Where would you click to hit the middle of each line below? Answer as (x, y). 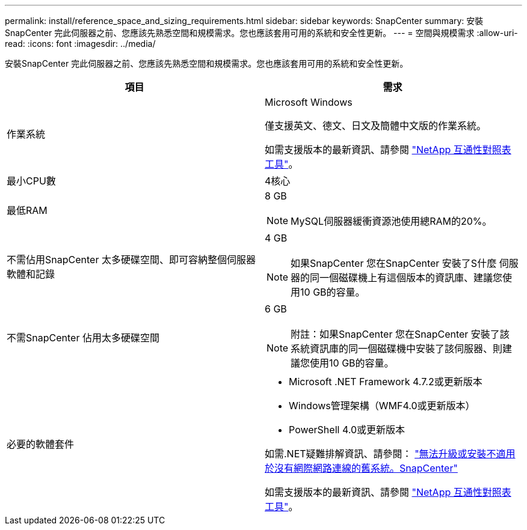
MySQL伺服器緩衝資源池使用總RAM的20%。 (391, 221)
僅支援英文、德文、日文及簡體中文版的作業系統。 (376, 126)
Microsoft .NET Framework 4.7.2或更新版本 (386, 382)
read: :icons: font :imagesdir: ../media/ (80, 44)
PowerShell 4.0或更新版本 (347, 430)
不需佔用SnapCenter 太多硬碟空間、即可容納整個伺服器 (131, 260)
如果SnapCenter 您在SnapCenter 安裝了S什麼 (394, 263)
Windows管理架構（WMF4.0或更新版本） (382, 406)
